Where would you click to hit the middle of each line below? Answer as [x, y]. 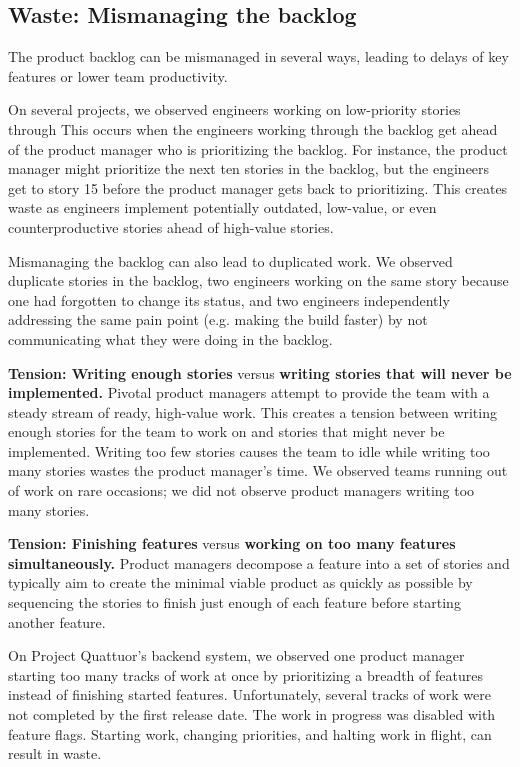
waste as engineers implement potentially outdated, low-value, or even [222, 207]
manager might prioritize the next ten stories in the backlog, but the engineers [249, 168]
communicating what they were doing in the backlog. [170, 338]
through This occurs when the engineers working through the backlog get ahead [253, 128]
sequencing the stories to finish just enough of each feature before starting [234, 602]
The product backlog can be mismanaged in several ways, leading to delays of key [258, 56]
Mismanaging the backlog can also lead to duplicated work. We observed [230, 260]
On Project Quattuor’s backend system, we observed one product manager [236, 655]
